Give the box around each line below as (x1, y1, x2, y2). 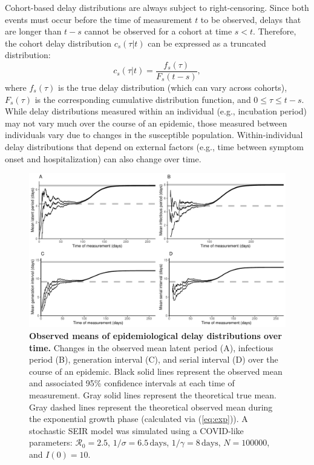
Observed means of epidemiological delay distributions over (29, 329, 282, 342)
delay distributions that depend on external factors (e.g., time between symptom (5, 140, 304, 153)
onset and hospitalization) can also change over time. (5, 152, 201, 165)
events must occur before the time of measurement (5, 13, 192, 25)
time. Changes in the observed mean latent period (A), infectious (29, 341, 273, 354)
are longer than (5, 25, 62, 38)
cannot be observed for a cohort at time (84, 25, 232, 38)
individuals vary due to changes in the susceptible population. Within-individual (5, 128, 303, 141)
